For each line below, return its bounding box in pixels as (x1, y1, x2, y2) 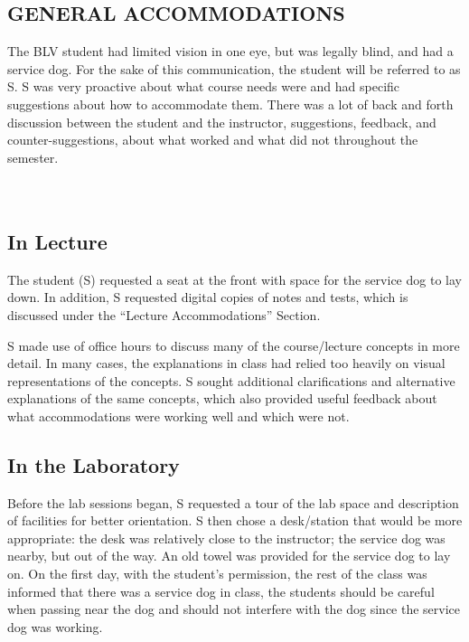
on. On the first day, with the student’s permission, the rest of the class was (7, 564, 427, 583)
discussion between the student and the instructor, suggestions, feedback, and (7, 112, 436, 131)
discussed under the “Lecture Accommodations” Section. (7, 305, 321, 324)
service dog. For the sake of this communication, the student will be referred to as (7, 59, 461, 78)
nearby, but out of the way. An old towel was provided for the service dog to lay (7, 546, 451, 565)
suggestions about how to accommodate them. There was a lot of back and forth (7, 94, 454, 113)
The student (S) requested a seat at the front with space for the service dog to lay (7, 269, 462, 288)
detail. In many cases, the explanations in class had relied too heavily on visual (7, 354, 446, 373)
